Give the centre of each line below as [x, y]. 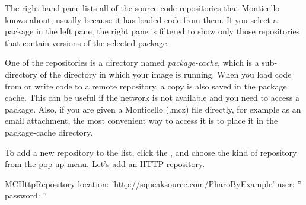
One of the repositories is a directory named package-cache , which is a [132, 63]
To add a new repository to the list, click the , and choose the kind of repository [151, 152]
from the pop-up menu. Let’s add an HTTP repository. [105, 164]
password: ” [26, 195]
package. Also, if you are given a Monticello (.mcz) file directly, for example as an [153, 109]
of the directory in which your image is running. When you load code [166, 74]
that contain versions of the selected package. [87, 42]
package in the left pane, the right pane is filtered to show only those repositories [152, 31]
